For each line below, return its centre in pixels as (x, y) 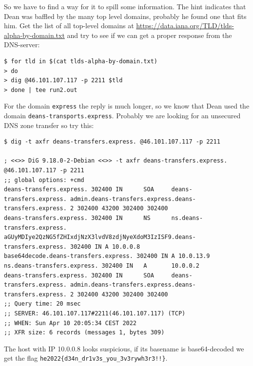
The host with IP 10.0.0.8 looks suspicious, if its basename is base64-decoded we (124, 348)
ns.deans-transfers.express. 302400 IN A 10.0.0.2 (102, 265)
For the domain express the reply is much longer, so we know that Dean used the (127, 106)
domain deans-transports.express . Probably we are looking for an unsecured (122, 115)
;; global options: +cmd (44, 180)
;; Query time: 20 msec (42, 304)
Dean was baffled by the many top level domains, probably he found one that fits (125, 16)
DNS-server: (22, 45)
